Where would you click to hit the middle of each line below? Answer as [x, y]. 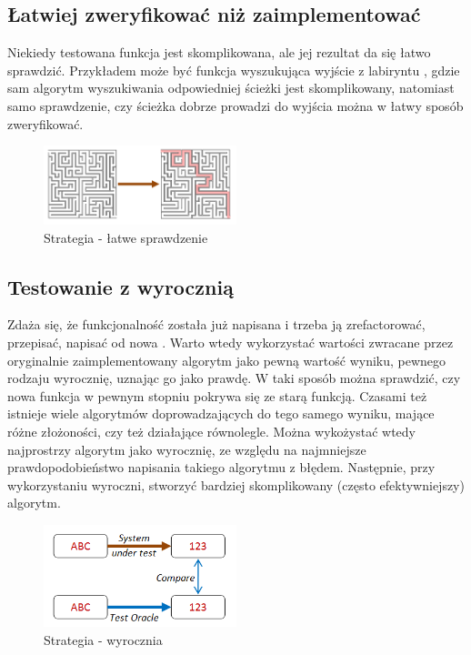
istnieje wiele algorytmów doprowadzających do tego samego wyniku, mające [221, 413]
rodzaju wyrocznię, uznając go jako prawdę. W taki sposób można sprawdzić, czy [234, 378]
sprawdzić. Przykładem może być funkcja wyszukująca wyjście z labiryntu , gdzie [234, 70]
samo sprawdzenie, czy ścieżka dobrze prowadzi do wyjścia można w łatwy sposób [235, 105]
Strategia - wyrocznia [103, 639]
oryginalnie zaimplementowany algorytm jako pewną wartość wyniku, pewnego [227, 360]
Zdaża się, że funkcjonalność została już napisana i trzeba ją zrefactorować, [216, 324]
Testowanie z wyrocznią [120, 286]
